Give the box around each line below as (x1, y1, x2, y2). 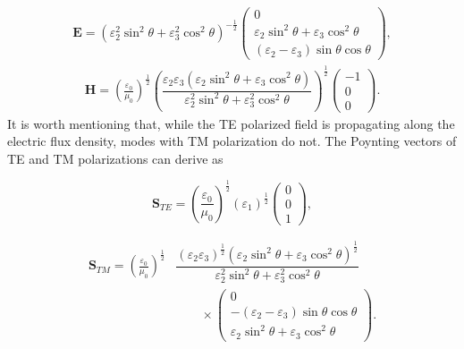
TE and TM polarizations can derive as (7, 149, 224, 167)
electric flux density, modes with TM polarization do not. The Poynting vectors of (7, 132, 457, 150)
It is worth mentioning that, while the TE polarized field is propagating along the (7, 114, 455, 132)
